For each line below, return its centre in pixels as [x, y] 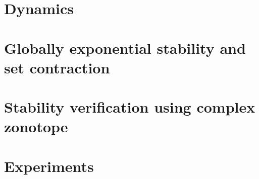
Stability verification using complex [130, 107]
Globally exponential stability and [125, 48]
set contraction [57, 67]
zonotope [36, 126]
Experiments [49, 166]
